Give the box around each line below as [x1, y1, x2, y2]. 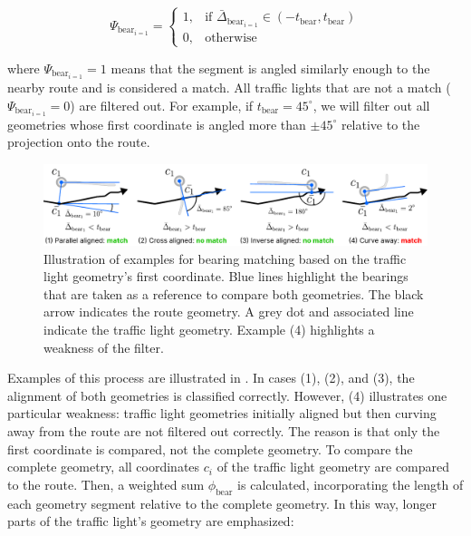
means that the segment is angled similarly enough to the [111, 58, 430, 77]
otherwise [205, 31, 257, 44]
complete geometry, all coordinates [7, 457, 200, 476]
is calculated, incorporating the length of [237, 474, 464, 493]
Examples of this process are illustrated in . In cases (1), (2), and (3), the [7, 368, 415, 387]
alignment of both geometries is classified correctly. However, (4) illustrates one [7, 385, 447, 404]
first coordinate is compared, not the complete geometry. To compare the [7, 439, 413, 458]
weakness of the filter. [43, 337, 164, 356]
